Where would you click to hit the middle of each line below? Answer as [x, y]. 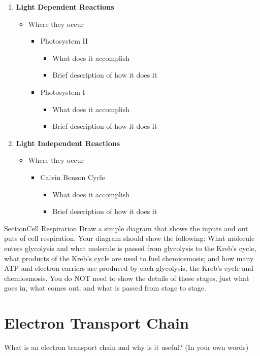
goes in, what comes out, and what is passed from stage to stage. [105, 288]
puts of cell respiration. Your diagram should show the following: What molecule [129, 238]
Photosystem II [64, 41]
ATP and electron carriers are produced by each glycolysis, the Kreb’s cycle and [129, 268]
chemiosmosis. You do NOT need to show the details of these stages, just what [127, 278]
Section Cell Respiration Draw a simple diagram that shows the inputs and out [126, 228]
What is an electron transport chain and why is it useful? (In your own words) [126, 347]
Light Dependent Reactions [65, 7]
